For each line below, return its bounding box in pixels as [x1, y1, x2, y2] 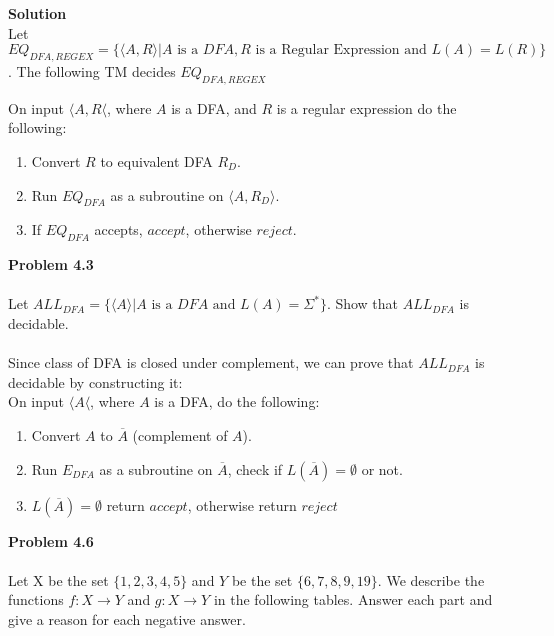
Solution [8, 3, 67, 23]
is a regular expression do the [276, 97, 457, 118]
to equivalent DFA [100, 150, 213, 171]
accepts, [94, 219, 143, 240]
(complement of [132, 424, 228, 445]
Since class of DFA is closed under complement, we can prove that [8, 352, 414, 373]
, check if [227, 458, 283, 479]
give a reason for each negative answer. [8, 608, 246, 629]
